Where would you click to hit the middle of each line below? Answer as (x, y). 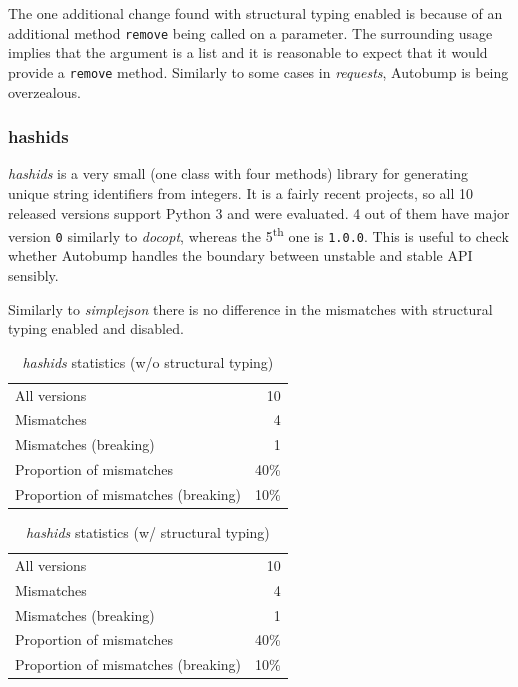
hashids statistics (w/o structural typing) (148, 361)
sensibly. (33, 275)
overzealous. (44, 91)
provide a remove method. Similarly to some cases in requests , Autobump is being (258, 71)
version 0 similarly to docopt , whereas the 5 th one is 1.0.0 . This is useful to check (258, 234)
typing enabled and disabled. (96, 328)
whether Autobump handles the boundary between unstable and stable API (240, 255)
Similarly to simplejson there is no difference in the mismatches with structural (250, 308)
